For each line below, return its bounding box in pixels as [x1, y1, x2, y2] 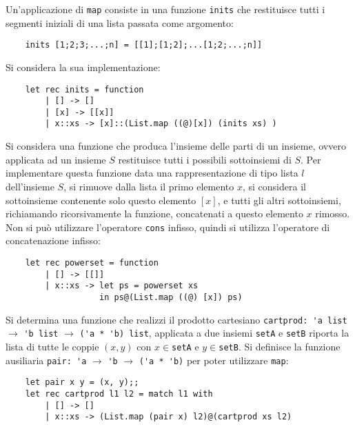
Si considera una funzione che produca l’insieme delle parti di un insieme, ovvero [6, 139, 346, 153]
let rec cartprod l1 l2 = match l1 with [25, 388, 213, 399]
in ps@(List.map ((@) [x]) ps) [99, 292, 243, 302]
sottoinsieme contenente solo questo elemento [6, 192, 196, 207]
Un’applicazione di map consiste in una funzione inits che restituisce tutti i [6, 2, 325, 16]
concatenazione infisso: [6, 233, 101, 248]
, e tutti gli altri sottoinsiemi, [217, 192, 341, 207]
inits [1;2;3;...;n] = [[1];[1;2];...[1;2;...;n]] [25, 40, 263, 50]
